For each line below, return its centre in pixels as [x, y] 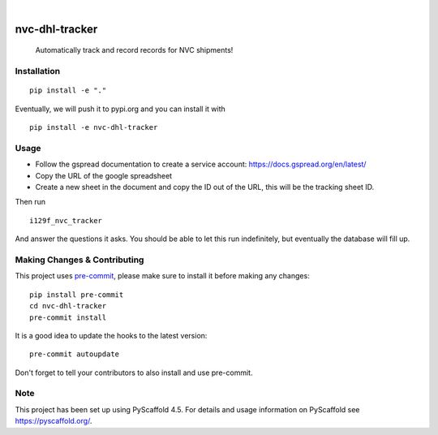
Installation [38, 71]
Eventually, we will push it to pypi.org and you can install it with [120, 109]
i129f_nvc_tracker [66, 220]
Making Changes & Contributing [79, 260]
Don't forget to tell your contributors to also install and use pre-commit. [134, 373]
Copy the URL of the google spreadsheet [104, 175]
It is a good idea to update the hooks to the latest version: [111, 335]
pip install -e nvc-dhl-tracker [94, 127]
